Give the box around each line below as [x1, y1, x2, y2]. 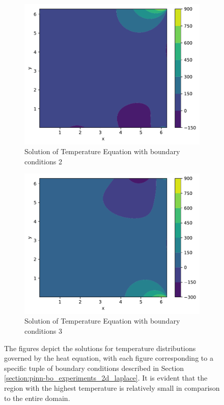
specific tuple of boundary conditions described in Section [4, 362, 184, 373]
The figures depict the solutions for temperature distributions [4, 342, 196, 353]
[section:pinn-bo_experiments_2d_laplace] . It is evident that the [4, 372, 208, 383]
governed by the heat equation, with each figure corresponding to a [4, 353, 213, 363]
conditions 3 [24, 326, 62, 336]
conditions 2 [24, 156, 62, 166]
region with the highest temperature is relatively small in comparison [4, 383, 220, 393]
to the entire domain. [4, 392, 70, 403]
